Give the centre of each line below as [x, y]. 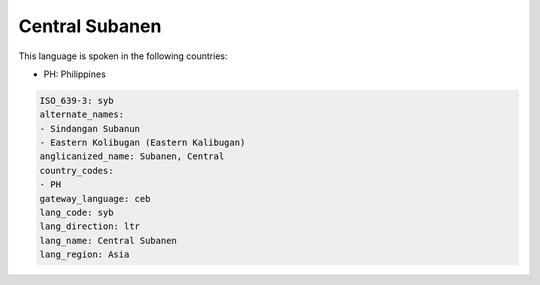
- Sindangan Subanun [89, 128]
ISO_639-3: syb [76, 100]
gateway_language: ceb [95, 198]
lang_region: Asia [84, 254]
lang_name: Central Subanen [108, 240]
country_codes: [76, 170]
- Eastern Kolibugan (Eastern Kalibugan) [142, 143]
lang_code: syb [76, 213]
